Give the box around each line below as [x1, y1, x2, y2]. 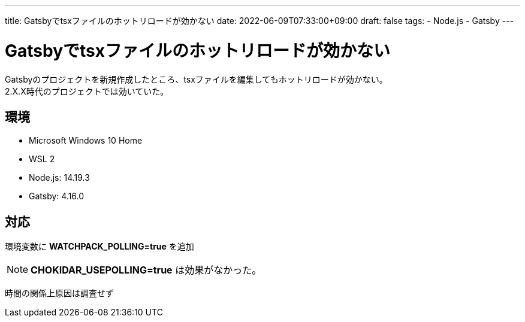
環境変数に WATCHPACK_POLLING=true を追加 [5, 241, 194, 252]
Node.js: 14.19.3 [29, 172, 90, 183]
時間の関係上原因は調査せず [5, 288, 114, 299]
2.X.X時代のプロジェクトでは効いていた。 [5, 86, 169, 96]
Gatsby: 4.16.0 [29, 191, 85, 202]
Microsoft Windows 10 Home [29, 135, 143, 146]
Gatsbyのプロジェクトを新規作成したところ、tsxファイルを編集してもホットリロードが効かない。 [5, 74, 388, 84]
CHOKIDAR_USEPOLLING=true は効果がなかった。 [31, 264, 262, 277]
